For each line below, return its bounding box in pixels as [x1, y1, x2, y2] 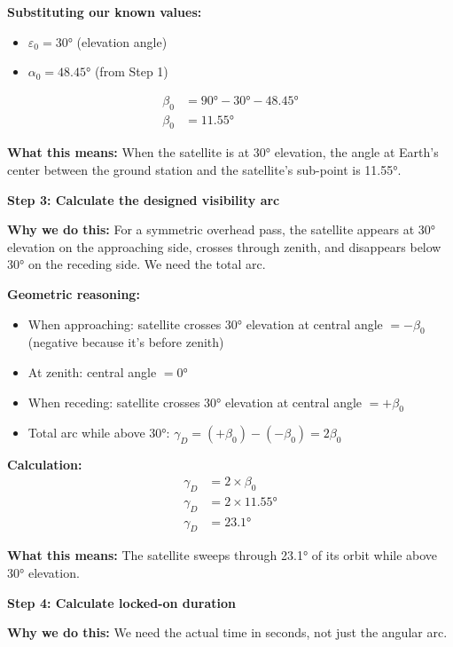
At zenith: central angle [27, 362, 157, 381]
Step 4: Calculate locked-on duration [7, 593, 236, 611]
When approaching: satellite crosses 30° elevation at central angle [27, 314, 383, 333]
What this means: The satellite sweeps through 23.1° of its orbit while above [7, 546, 438, 564]
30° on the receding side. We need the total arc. [7, 255, 266, 273]
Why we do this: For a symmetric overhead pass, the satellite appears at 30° [7, 220, 435, 239]
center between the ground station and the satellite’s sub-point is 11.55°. [7, 161, 402, 179]
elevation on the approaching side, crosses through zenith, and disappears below [7, 237, 441, 256]
